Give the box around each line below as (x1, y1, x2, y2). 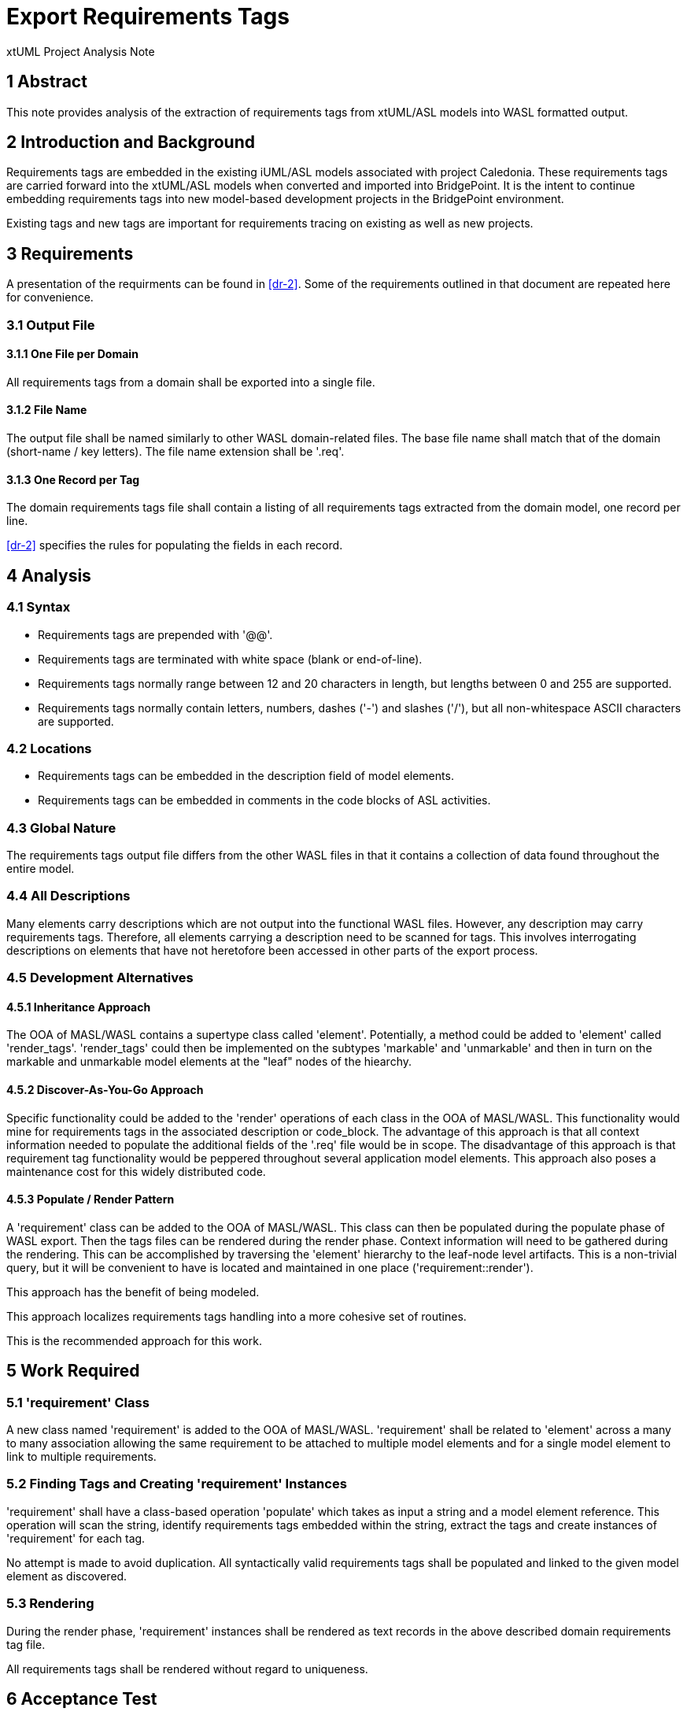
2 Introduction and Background (6, 132, 255, 153)
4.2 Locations (6, 740, 92, 756)
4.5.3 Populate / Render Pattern (6, 1192, 175, 1207)
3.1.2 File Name (6, 403, 87, 417)
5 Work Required (6, 1361, 140, 1381)
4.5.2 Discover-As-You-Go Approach (6, 1082, 204, 1096)
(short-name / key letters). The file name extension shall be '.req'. (6, 445, 345, 459)
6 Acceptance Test (6, 1688, 157, 1709)
